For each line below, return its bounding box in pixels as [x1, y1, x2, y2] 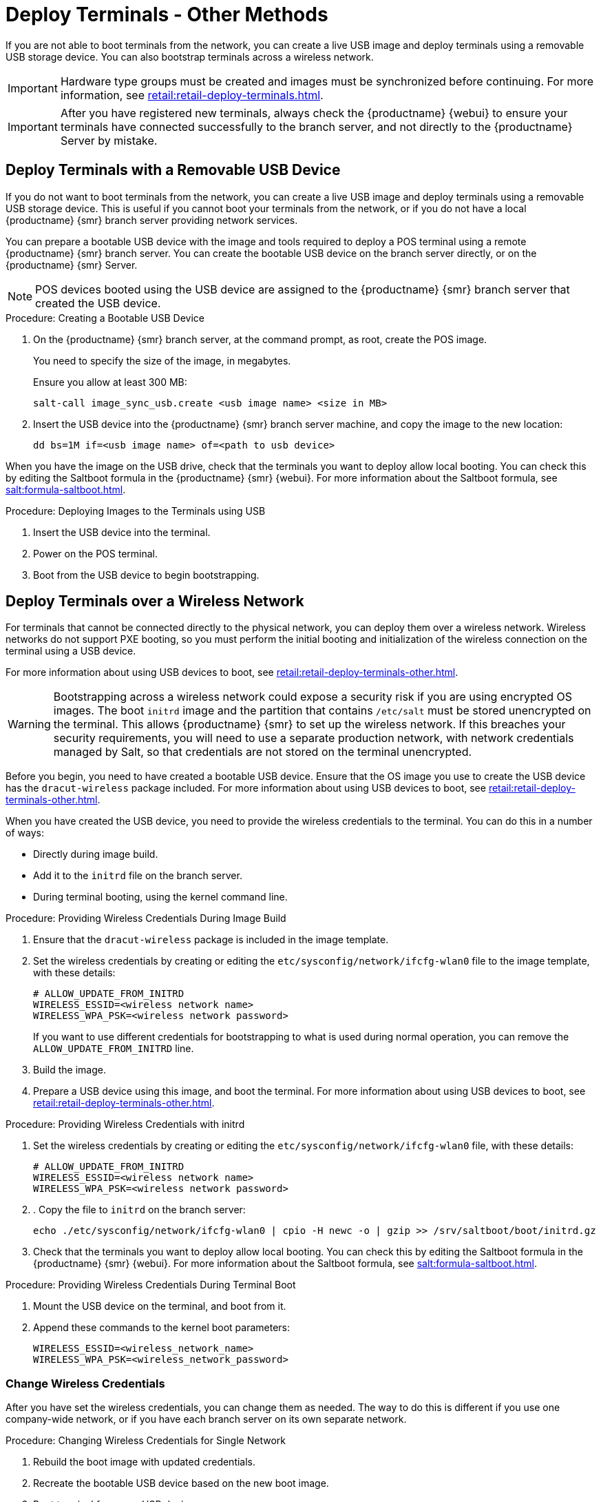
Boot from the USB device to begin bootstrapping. [33, 568, 260, 581]
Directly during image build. [33, 848, 158, 861]
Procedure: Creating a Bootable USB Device [6, 311, 204, 324]
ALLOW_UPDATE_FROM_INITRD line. [33, 1042, 194, 1055]
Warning [8, 717, 51, 732]
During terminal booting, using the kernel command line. [33, 891, 288, 903]
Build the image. [33, 1064, 106, 1076]
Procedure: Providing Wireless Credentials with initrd [6, 1118, 245, 1131]
